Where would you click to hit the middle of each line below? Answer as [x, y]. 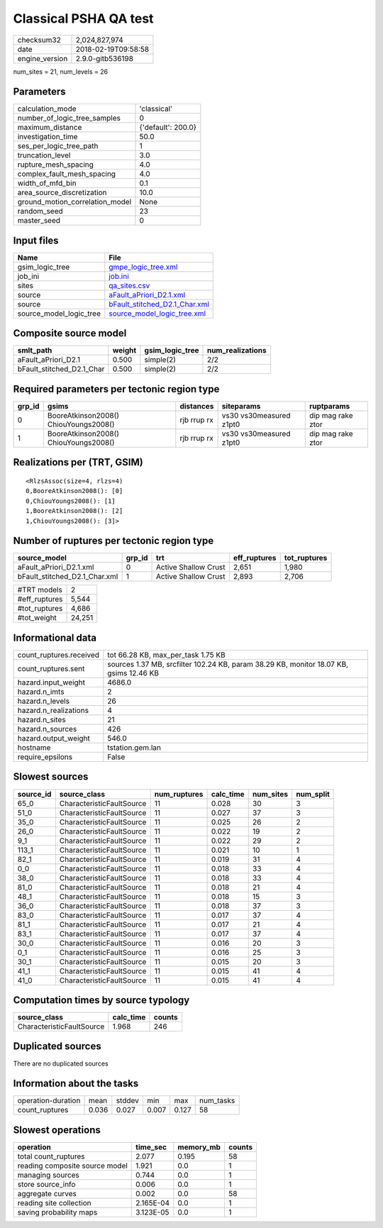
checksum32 [39, 40]
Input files [36, 240]
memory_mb [199, 1147]
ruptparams [329, 406]
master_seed [39, 221]
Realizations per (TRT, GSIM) [78, 462]
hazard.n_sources [47, 729]
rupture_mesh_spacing [55, 165]
